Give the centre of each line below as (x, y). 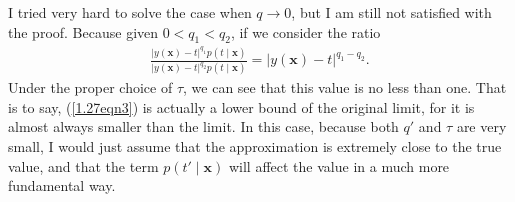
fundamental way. (62, 185)
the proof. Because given (83, 31)
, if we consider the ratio (305, 31)
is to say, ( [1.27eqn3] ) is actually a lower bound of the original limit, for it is (241, 106)
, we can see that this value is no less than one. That (345, 87)
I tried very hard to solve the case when (130, 12)
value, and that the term (83, 165)
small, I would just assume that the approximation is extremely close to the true (255, 146)
